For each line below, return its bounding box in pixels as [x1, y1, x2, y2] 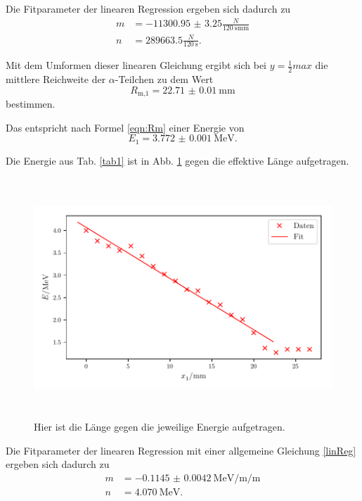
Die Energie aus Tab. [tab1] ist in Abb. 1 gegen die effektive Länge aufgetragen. [6, 153, 349, 167]
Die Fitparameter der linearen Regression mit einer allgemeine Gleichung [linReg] [6, 443, 356, 457]
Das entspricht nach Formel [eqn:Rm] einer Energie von [6, 120, 245, 134]
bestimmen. [6, 96, 56, 111]
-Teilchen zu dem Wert [115, 72, 214, 87]
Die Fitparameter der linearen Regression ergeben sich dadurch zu [6, 1, 291, 15]
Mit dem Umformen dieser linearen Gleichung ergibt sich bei [6, 58, 267, 72]
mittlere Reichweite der [6, 72, 106, 87]
